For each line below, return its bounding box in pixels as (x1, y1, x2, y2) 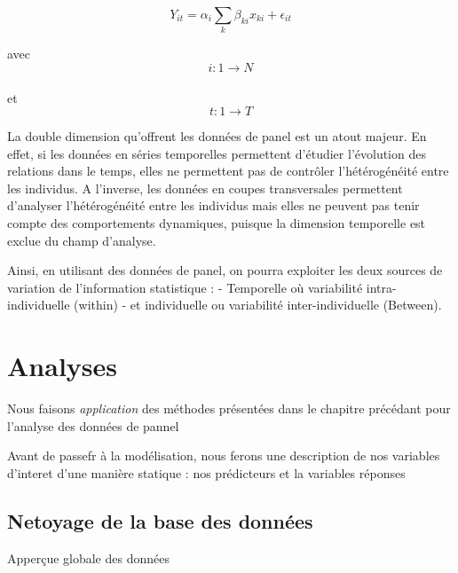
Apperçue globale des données (7, 548, 170, 567)
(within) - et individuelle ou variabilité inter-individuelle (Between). (74, 295, 442, 314)
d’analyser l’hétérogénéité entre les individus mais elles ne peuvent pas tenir (7, 196, 420, 215)
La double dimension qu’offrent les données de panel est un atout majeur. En (7, 127, 427, 145)
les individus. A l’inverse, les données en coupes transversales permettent (7, 178, 403, 197)
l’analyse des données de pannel (7, 416, 179, 435)
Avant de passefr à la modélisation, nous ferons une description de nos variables (7, 446, 440, 465)
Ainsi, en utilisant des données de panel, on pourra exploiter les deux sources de (7, 261, 443, 279)
